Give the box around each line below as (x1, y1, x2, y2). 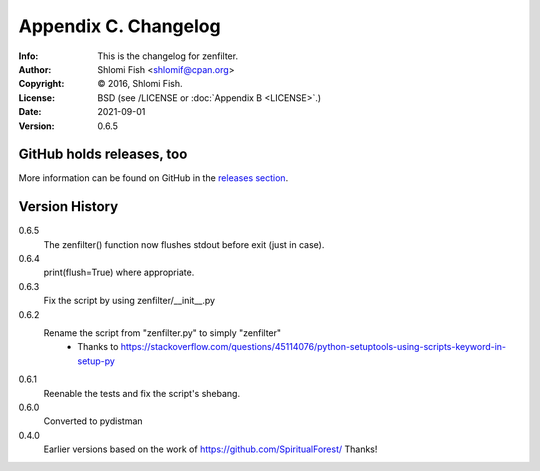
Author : (18, 63, 52, 75)
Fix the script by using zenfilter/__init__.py (43, 295, 215, 307)
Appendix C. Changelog (18, 15, 221, 37)
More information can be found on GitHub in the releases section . (18, 172, 289, 184)
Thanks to (77, 341, 119, 353)
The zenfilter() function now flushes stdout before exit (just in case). (43, 238, 325, 250)
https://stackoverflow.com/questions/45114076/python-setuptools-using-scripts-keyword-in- (120, 341, 507, 353)
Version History (18, 198, 119, 215)
